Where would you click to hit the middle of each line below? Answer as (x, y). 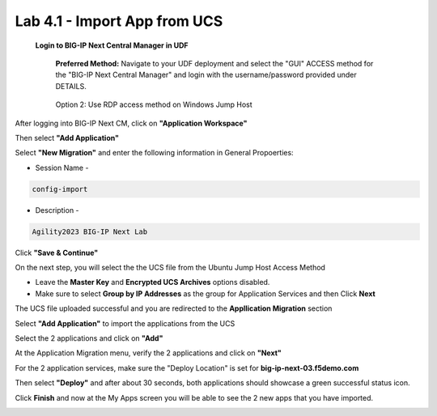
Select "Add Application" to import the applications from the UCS (125, 323)
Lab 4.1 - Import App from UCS (119, 21)
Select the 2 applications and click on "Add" (89, 338)
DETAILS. (71, 86)
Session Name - (62, 168)
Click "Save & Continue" (57, 253)
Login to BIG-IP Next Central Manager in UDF (112, 45)
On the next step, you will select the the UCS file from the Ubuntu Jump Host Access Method (170, 267)
